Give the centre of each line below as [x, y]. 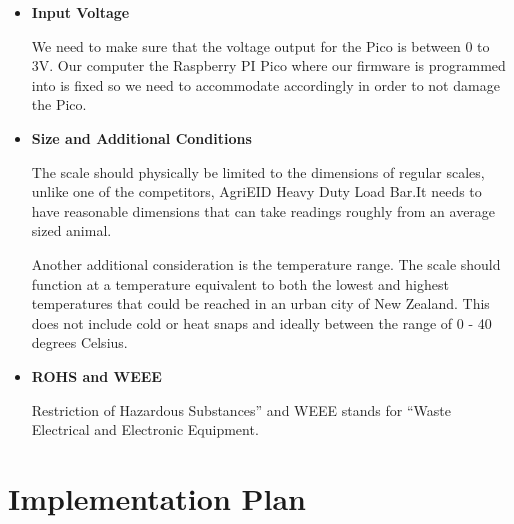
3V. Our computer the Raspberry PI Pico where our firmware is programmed [268, 65]
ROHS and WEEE [96, 375]
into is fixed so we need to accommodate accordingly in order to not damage [265, 84]
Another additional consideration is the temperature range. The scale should [266, 263]
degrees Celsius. [79, 342]
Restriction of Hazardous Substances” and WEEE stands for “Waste [241, 409]
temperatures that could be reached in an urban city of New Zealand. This [260, 303]
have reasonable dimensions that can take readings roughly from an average [263, 210]
